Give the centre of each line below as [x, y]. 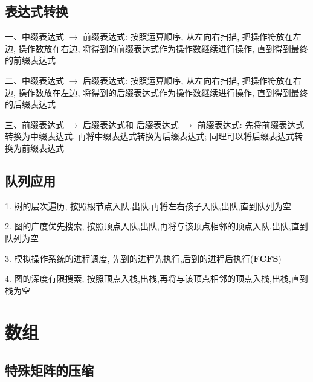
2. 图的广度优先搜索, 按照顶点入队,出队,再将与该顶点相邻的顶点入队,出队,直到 [156, 226]
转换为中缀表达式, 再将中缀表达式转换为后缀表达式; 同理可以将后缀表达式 [150, 136]
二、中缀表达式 [34, 80]
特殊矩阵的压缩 [49, 370]
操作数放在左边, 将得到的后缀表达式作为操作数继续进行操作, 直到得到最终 [163, 92]
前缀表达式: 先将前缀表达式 [251, 124]
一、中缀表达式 [34, 37]
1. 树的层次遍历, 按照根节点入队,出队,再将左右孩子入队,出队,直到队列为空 [148, 205]
